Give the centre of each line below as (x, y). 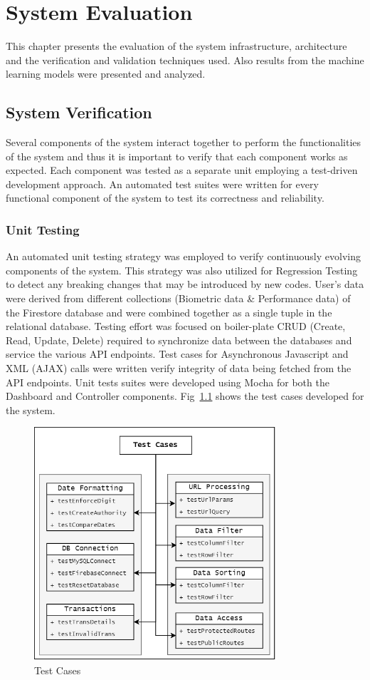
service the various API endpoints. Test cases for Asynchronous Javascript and (177, 354)
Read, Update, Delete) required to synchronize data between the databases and (179, 340)
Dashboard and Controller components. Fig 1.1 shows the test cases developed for (185, 396)
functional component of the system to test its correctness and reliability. (165, 198)
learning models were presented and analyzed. (106, 74)
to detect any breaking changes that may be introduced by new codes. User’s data (185, 284)
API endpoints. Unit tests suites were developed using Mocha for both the (168, 382)
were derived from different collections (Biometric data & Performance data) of (178, 298)
